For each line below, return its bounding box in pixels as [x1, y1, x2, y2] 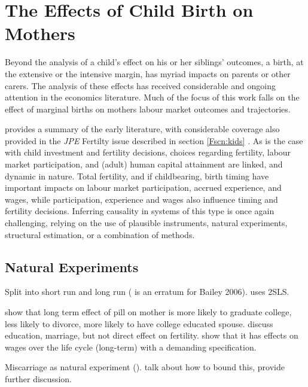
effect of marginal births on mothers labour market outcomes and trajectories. [5, 102, 291, 115]
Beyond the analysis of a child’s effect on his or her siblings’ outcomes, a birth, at [5, 56, 304, 68]
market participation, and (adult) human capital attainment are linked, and [5, 158, 283, 170]
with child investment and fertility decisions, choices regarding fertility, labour [5, 146, 291, 159]
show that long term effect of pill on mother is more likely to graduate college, [5, 306, 292, 318]
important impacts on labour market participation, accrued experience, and [5, 181, 282, 194]
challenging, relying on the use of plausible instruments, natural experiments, [5, 217, 288, 229]
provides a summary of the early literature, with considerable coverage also [5, 123, 280, 135]
